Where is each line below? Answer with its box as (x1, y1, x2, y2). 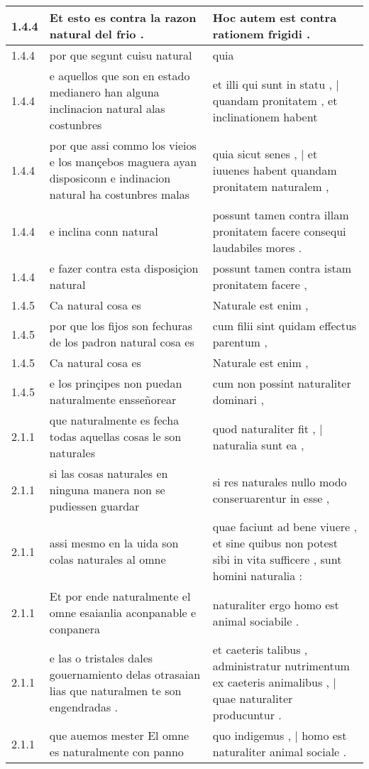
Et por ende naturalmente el (49, 588, 191, 604)
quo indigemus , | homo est (212, 727, 347, 743)
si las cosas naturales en (49, 465, 168, 481)
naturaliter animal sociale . (212, 743, 346, 760)
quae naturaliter (212, 690, 293, 707)
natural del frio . (49, 26, 144, 42)
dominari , (212, 391, 264, 408)
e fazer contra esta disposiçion (49, 260, 199, 276)
